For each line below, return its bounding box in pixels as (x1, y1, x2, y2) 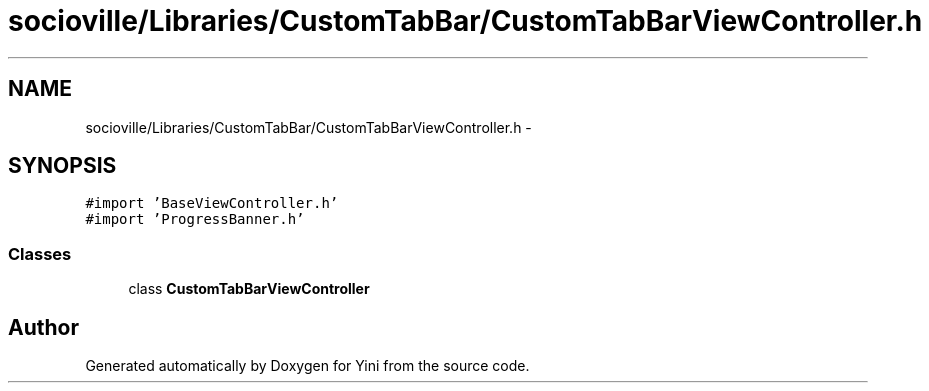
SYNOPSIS (8, 153, 117, 179)
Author (8, 314, 79, 340)
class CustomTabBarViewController (128, 280, 370, 298)
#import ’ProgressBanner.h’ (85, 211, 305, 228)
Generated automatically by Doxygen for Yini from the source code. (85, 357, 530, 375)
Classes (8, 243, 72, 264)
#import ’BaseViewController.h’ (85, 195, 339, 212)
